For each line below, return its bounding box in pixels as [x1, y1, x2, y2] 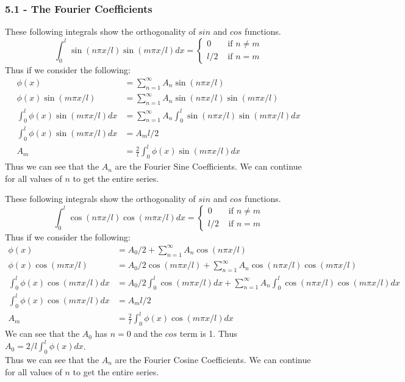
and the [134, 327, 163, 340]
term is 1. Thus [179, 327, 237, 340]
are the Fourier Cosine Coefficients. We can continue [115, 353, 311, 366]
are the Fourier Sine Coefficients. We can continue [115, 160, 302, 173]
